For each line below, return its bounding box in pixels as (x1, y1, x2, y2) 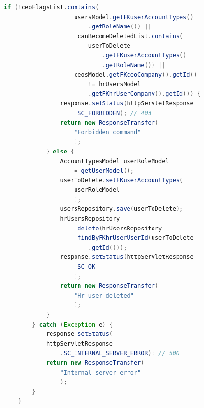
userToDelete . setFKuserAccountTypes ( (60, 177, 183, 184)
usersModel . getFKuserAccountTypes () (74, 13, 194, 21)
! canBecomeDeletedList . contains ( (74, 32, 183, 40)
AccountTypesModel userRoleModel (60, 157, 169, 165)
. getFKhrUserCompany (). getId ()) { (88, 90, 201, 98)
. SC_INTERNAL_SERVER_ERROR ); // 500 (60, 350, 179, 357)
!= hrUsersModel (88, 80, 141, 88)
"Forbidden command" (74, 128, 141, 136)
